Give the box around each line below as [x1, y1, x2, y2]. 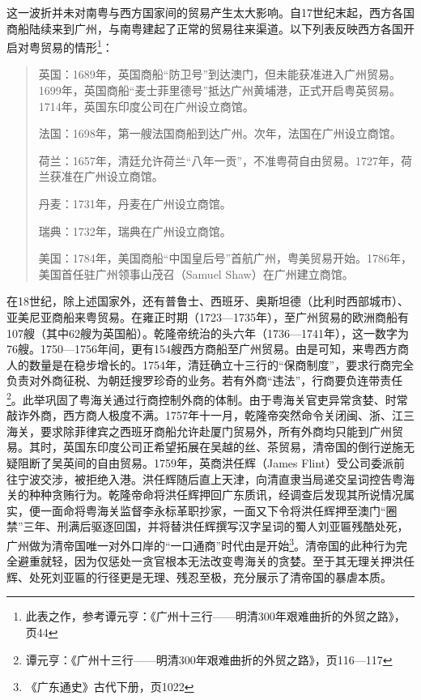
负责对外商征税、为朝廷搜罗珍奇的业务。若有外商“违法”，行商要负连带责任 [6, 372, 403, 389]
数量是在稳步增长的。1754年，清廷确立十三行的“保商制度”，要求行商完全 [28, 356, 415, 373]
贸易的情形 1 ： [40, 36, 113, 55]
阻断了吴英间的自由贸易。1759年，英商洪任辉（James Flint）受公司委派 [17, 454, 394, 471]
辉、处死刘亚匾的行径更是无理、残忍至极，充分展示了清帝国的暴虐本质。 [6, 568, 392, 585]
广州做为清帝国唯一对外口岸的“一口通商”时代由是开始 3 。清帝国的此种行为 [6, 534, 397, 553]
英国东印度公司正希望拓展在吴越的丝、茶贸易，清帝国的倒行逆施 [62, 438, 403, 455]
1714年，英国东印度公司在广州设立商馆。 [38, 97, 254, 114]
